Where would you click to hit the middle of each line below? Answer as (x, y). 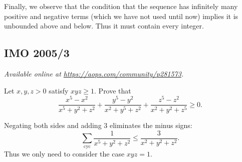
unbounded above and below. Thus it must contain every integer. (104, 26)
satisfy (59, 90)
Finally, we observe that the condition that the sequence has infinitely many (121, 6)
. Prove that (113, 90)
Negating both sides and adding (53, 125)
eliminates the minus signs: (151, 125)
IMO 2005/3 (37, 53)
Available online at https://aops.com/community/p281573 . (94, 73)
